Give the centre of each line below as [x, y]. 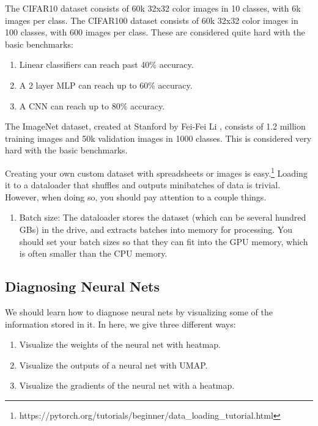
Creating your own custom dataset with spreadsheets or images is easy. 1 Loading [156, 172]
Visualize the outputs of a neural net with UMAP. [113, 365]
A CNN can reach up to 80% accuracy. [92, 105]
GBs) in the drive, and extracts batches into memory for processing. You [156, 229]
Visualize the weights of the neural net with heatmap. [120, 344]
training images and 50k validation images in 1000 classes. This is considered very [158, 138]
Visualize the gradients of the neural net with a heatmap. [127, 385]
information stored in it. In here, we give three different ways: [120, 324]
